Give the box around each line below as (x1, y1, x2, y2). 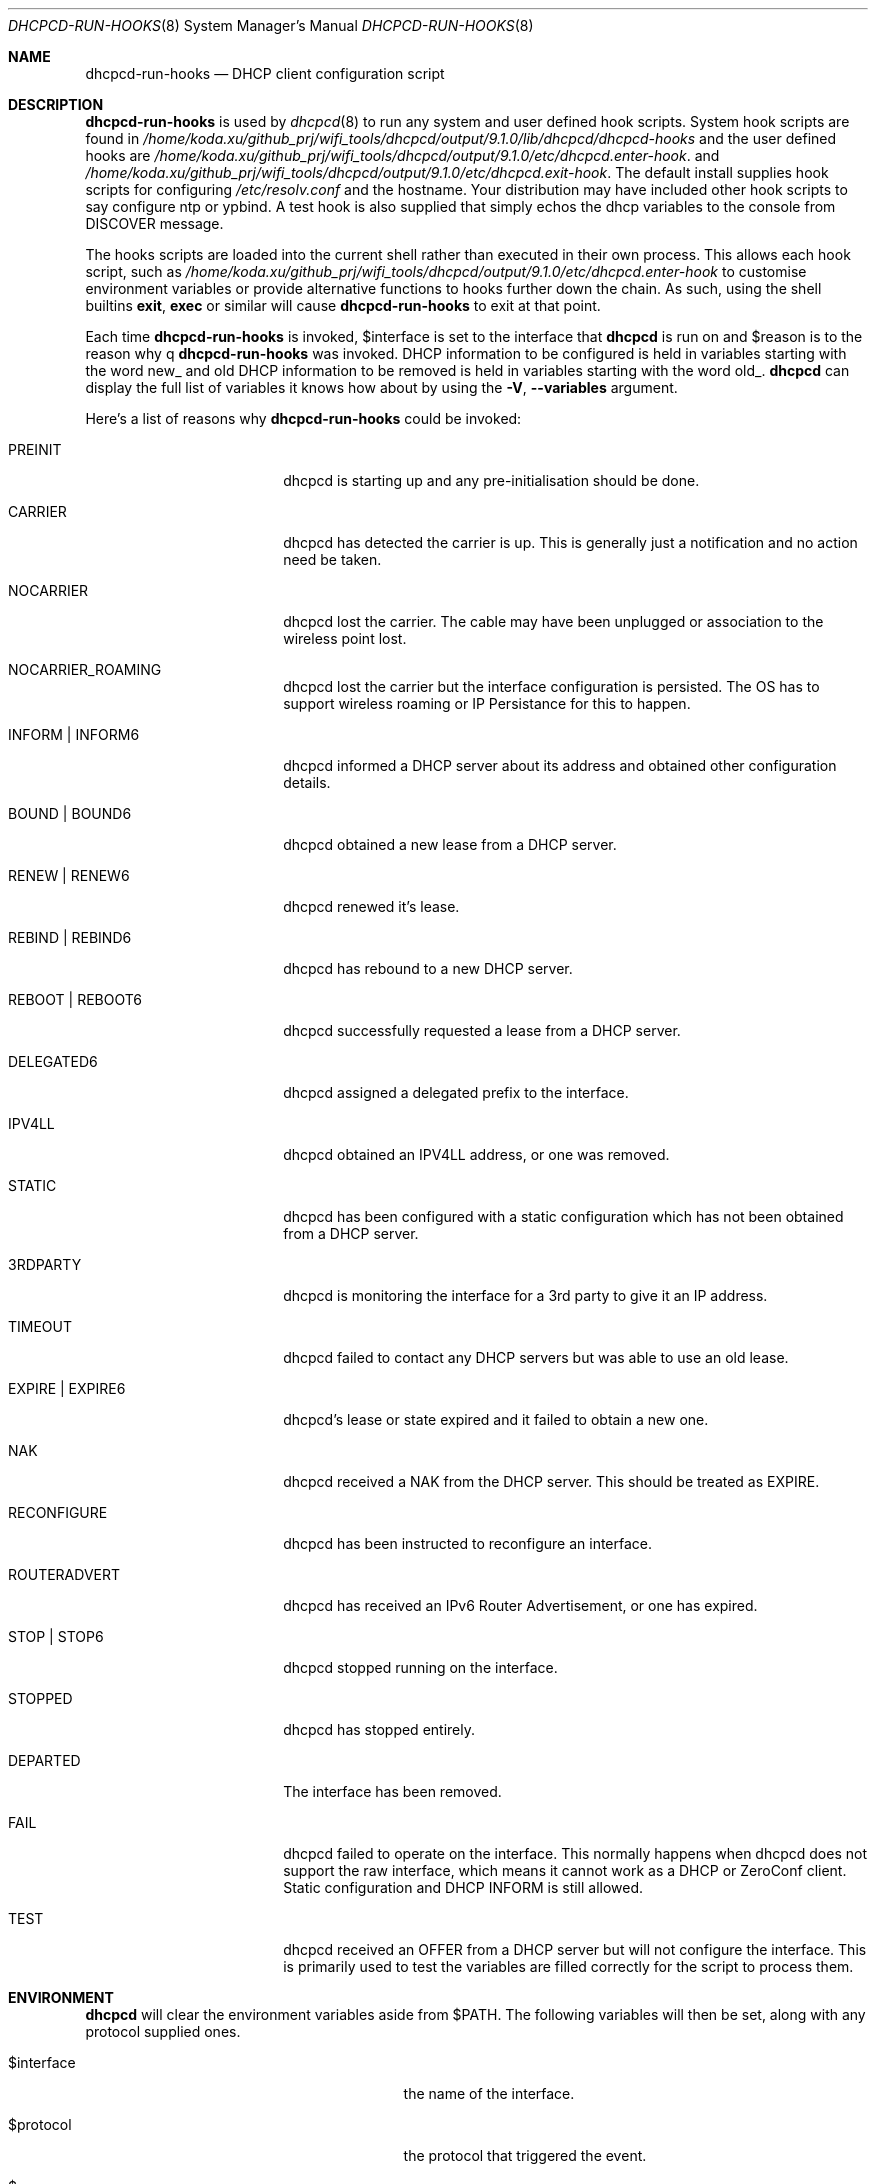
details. (283, 774, 331, 791)
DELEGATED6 (8, 1053, 98, 1070)
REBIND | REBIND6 (8, 929, 132, 946)
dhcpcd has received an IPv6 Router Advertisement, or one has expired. (283, 1597, 758, 1614)
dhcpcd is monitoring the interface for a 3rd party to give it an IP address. (283, 1287, 768, 1304)
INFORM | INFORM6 (8, 726, 140, 743)
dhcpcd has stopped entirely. (283, 1721, 475, 1738)
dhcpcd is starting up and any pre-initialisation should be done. (283, 472, 700, 489)
